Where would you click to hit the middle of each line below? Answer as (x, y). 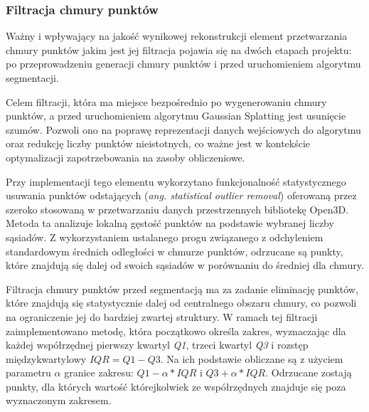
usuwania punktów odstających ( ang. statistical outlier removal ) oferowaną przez (181, 195)
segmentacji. (32, 78)
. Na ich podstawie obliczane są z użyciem (252, 358)
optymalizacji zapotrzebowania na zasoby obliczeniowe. (125, 157)
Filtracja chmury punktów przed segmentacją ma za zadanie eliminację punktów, (182, 289)
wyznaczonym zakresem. (59, 400)
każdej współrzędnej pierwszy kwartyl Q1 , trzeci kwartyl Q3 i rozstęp (157, 345)
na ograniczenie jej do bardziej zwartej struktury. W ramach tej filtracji (162, 316)
